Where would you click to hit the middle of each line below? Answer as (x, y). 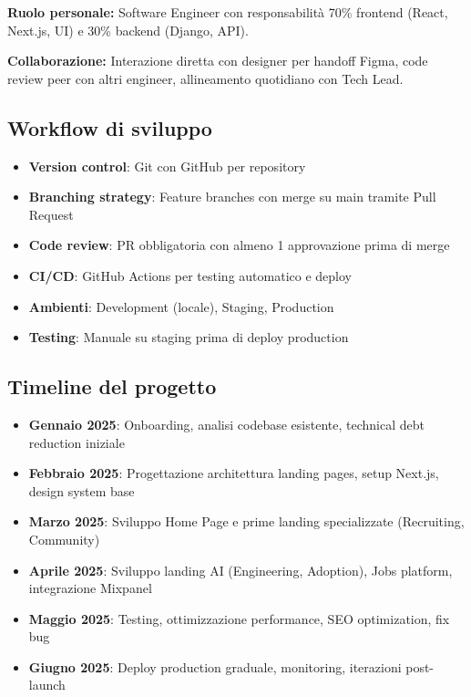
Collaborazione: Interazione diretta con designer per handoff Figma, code (218, 61)
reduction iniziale (77, 442)
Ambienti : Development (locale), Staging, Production (181, 306)
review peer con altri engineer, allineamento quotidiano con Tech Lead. (205, 78)
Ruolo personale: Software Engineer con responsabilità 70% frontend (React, (228, 12)
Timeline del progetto (112, 386)
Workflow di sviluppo (110, 127)
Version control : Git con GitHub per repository (167, 166)
